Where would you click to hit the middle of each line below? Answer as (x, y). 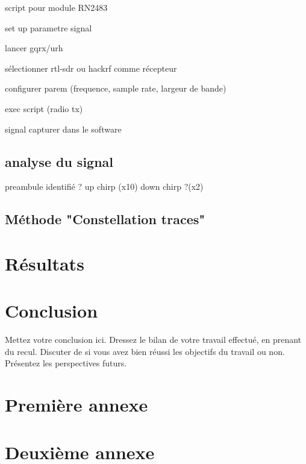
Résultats (45, 263)
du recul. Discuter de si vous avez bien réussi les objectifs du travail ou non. (145, 351)
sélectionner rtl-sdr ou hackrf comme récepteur (91, 68)
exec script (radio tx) (44, 108)
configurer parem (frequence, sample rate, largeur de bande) (116, 88)
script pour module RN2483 (56, 7)
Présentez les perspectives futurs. (66, 363)
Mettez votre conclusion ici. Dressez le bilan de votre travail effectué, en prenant (153, 340)
